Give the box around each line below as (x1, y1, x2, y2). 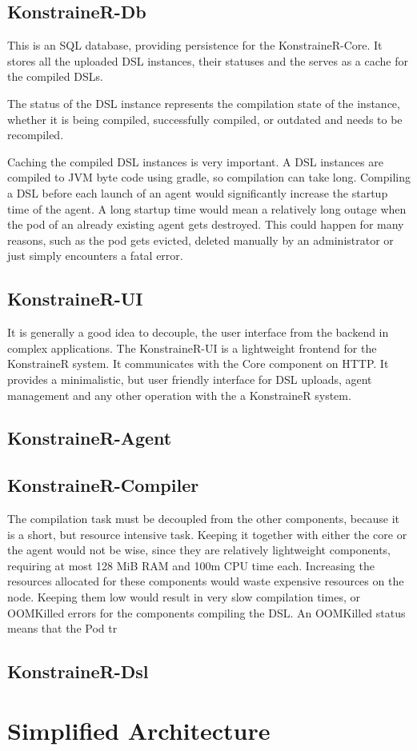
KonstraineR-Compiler (7, 473, 199, 497)
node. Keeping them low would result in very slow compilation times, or (7, 589, 360, 605)
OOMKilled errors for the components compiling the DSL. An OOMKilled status (7, 604, 406, 621)
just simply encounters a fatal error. (7, 247, 183, 264)
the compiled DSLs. (7, 68, 103, 85)
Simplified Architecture (7, 713, 271, 746)
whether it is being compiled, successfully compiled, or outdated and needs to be (7, 110, 403, 127)
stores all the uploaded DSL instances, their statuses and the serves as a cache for (7, 52, 408, 69)
